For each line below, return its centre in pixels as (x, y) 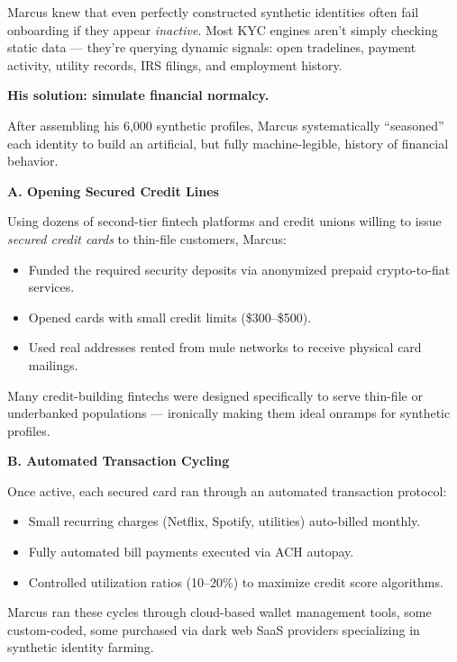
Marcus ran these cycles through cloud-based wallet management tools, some (219, 612)
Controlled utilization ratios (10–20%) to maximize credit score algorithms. (236, 581)
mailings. (53, 364)
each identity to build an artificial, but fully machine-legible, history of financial (228, 143)
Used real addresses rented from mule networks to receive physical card (225, 347)
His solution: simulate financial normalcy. (138, 95)
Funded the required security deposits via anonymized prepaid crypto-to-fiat (239, 269)
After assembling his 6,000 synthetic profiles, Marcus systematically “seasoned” (226, 125)
